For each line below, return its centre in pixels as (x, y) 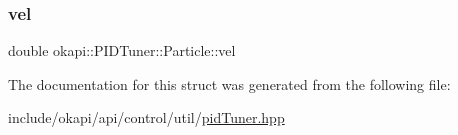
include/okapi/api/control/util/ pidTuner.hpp (146, 117)
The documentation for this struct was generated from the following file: (229, 83)
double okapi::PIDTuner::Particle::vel (122, 50)
